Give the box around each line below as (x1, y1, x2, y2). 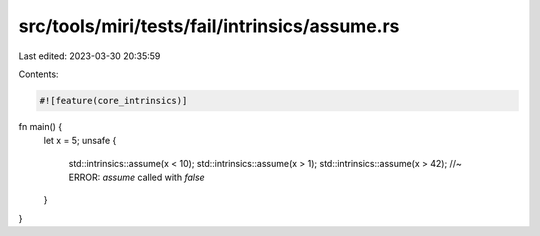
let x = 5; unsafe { (43, 135, 117, 147)
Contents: (18, 68, 59, 80)
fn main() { (18, 120, 63, 132)
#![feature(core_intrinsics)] (39, 95, 188, 106)
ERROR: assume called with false (68, 171, 205, 184)
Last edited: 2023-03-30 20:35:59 (18, 50, 161, 62)
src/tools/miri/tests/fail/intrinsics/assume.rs (18, 15, 400, 37)
